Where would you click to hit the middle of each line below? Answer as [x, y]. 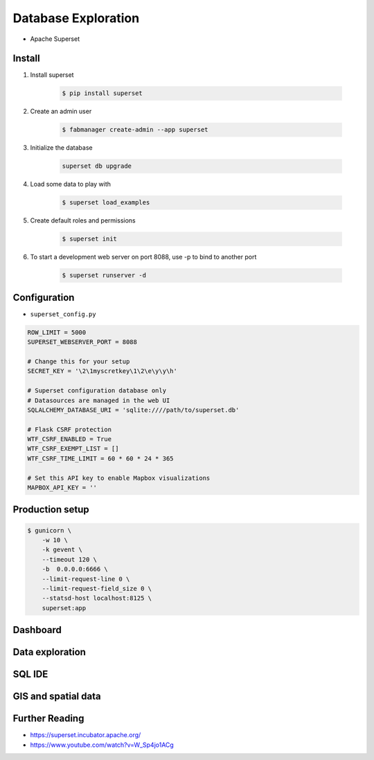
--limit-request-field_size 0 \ [97, 588]
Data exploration [50, 652]
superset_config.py [63, 314]
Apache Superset [55, 39]
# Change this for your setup [79, 361]
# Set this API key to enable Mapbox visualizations [119, 478]
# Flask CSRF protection [70, 429]
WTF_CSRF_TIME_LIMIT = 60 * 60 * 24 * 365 [100, 458]
